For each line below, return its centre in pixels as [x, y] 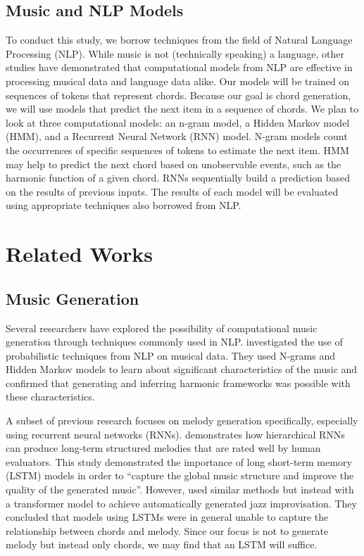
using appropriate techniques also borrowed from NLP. [124, 205]
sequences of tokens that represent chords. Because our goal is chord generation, [178, 95]
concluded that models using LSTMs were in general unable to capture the [167, 517]
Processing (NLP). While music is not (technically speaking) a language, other [175, 53]
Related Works [80, 254]
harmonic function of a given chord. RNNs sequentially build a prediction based [178, 178]
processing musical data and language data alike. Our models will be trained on [178, 81]
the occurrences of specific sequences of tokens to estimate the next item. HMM [177, 150]
